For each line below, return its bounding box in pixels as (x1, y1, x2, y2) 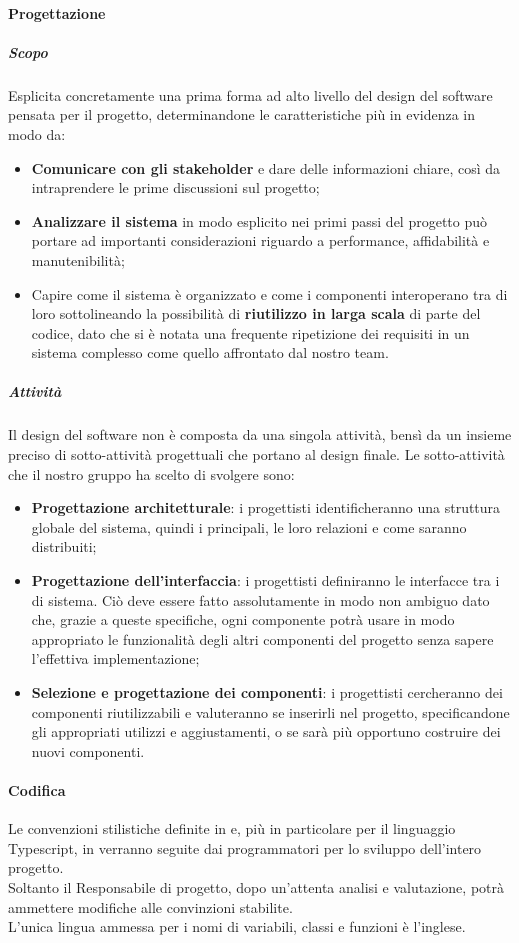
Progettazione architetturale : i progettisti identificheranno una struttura (31, 497, 501, 518)
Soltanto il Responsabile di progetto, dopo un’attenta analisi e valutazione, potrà (8, 876, 505, 897)
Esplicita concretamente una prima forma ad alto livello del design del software (8, 84, 493, 105)
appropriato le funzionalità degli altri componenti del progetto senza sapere (31, 628, 494, 649)
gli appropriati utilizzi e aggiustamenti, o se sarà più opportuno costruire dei (31, 721, 501, 742)
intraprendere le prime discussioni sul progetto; (31, 177, 320, 198)
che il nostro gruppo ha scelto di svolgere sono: (8, 463, 295, 484)
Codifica (8, 779, 66, 800)
